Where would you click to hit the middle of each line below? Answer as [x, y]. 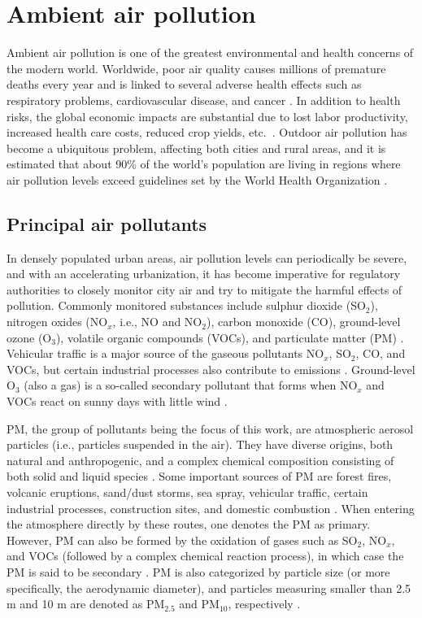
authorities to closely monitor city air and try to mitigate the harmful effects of [204, 289]
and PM [199, 604]
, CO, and [381, 353]
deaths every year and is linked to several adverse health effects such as [184, 84]
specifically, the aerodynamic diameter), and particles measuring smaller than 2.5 [209, 588]
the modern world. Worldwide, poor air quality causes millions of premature [196, 68]
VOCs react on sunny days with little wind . [117, 401]
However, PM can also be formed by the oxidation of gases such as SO [182, 540]
